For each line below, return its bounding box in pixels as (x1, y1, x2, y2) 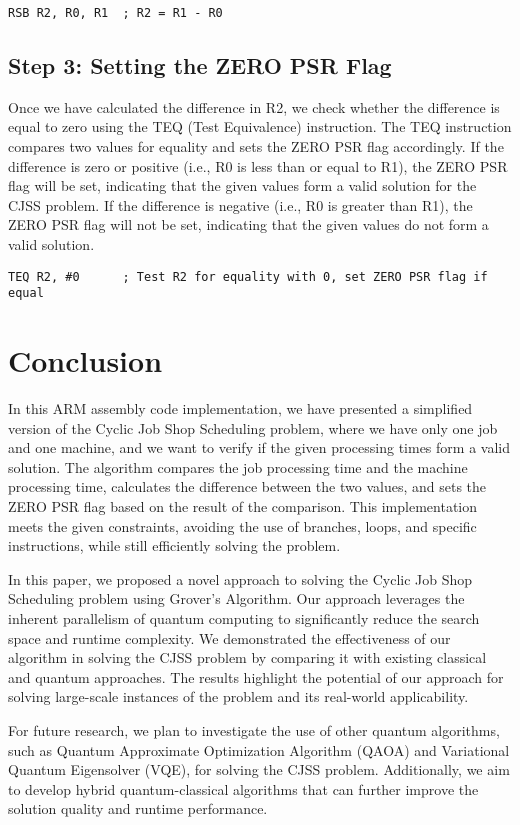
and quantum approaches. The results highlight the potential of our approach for (8, 666, 504, 687)
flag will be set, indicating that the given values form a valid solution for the (8, 175, 477, 196)
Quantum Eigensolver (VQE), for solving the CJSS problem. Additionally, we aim (8, 759, 510, 780)
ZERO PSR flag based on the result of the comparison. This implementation (8, 496, 477, 517)
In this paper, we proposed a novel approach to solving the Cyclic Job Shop (8, 568, 473, 589)
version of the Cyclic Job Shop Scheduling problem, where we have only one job (8, 417, 498, 438)
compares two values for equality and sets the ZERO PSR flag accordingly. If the (8, 136, 504, 157)
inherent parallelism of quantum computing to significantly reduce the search (8, 607, 480, 628)
